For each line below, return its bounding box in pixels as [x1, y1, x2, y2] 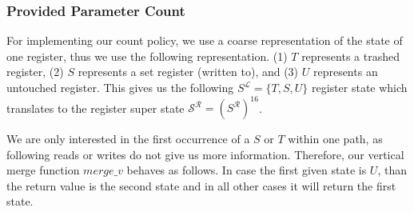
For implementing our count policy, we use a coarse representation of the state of [6, 32, 403, 49]
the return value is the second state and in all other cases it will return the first [6, 177, 396, 194]
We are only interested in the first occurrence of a [6, 130, 250, 147]
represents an [312, 63, 378, 80]
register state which [311, 79, 408, 95]
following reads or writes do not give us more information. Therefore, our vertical [6, 146, 404, 162]
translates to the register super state [6, 99, 185, 116]
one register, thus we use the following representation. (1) [6, 47, 288, 64]
